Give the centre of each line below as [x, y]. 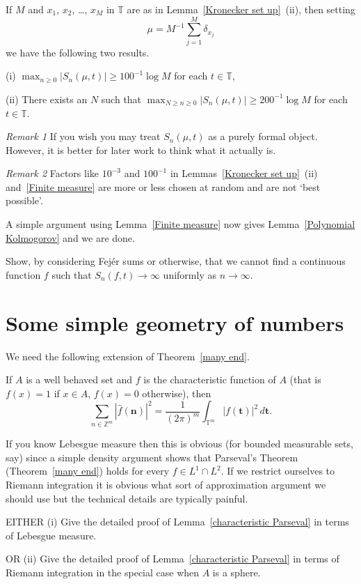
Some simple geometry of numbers [175, 322]
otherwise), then [177, 393]
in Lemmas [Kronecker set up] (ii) [244, 173]
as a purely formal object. [263, 136]
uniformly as [190, 274]
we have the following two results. [78, 52]
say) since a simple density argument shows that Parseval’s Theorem [152, 457]
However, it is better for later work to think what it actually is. [141, 149]
